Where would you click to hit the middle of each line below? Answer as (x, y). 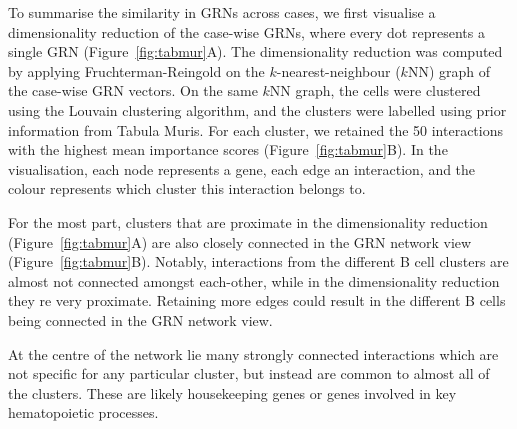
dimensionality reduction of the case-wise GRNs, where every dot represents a (246, 31)
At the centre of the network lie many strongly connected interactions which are (253, 353)
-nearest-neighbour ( (338, 70)
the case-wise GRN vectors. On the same (133, 90)
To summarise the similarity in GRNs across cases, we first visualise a (222, 12)
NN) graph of (449, 70)
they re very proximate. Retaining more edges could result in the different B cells (257, 300)
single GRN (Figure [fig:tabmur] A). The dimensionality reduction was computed (255, 51)
